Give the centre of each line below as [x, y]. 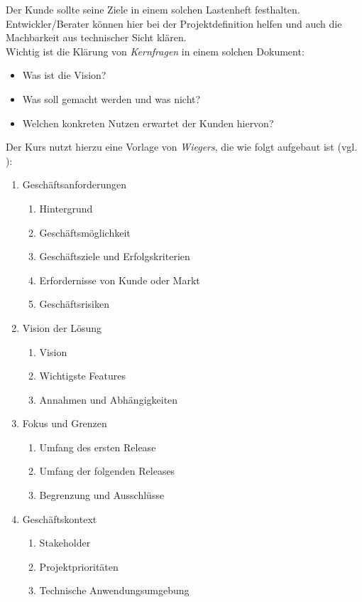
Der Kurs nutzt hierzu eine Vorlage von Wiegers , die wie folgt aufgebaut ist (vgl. [182, 147]
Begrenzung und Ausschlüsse [102, 495]
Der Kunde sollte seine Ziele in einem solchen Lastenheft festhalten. [153, 9]
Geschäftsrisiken [74, 304]
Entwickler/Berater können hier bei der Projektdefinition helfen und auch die [174, 23]
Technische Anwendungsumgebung [114, 590]
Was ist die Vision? [64, 75]
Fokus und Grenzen [65, 423]
